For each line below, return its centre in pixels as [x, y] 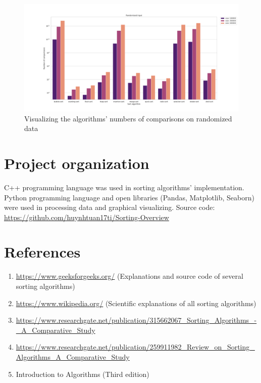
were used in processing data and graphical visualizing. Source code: [110, 207]
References [42, 252]
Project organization [77, 163]
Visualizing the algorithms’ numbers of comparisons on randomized [128, 118]
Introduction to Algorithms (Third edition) [83, 374]
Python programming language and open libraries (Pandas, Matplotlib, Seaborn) [129, 197]
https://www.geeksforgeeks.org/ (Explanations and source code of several [129, 276]
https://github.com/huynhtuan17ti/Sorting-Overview [87, 217]
